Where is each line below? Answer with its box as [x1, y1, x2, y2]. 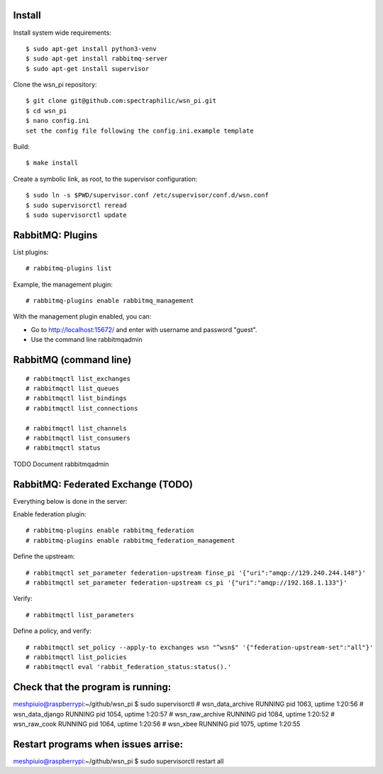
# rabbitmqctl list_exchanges [26, 375, 131, 382]
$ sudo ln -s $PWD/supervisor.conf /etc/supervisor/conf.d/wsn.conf [26, 192, 269, 199]
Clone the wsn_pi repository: [13, 80, 97, 89]
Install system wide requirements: [13, 28, 111, 37]
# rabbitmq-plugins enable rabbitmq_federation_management [26, 536, 235, 544]
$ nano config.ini [26, 117, 90, 125]
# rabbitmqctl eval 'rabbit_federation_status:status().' [26, 663, 232, 671]
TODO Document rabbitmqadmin [13, 460, 109, 468]
